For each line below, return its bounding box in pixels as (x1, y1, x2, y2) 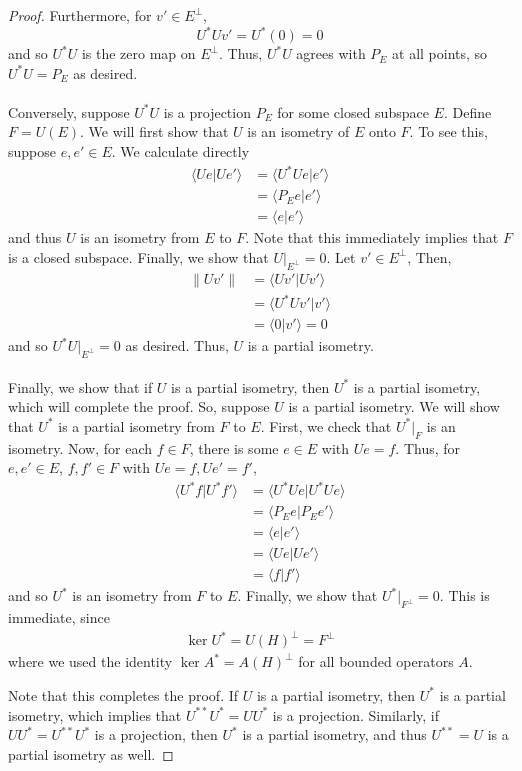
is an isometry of (247, 121, 350, 142)
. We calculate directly (111, 141, 250, 162)
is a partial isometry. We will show (288, 396, 500, 417)
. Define (443, 101, 492, 122)
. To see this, (409, 121, 488, 142)
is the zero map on (81, 43, 196, 64)
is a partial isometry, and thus (242, 724, 427, 745)
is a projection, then (94, 724, 218, 745)
